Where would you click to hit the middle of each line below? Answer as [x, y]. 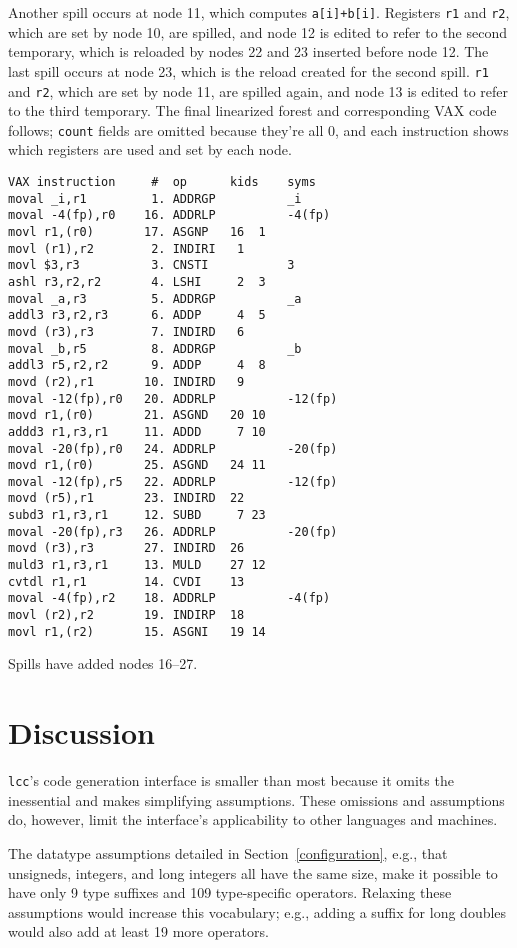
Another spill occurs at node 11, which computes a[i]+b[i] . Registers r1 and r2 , [259, 12]
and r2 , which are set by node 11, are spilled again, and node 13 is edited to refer [258, 90]
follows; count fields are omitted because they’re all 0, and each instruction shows [258, 129]
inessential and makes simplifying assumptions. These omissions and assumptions [256, 799]
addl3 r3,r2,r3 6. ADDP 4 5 [137, 315]
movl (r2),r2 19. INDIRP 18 [126, 615]
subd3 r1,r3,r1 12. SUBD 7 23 [137, 515]
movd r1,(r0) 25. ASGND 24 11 [137, 465]
